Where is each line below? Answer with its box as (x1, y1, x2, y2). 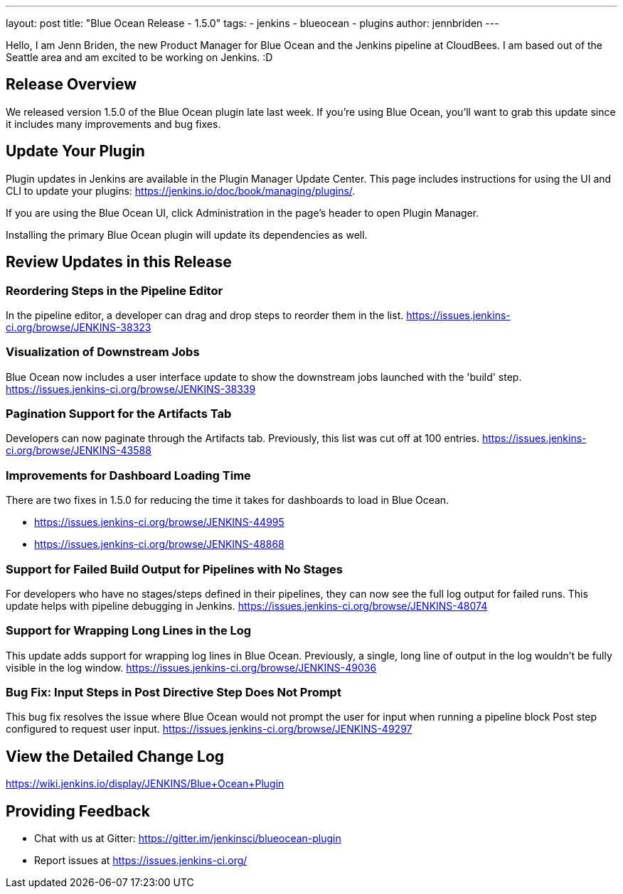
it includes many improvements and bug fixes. (6, 117, 221, 130)
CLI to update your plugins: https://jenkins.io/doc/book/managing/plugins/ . (6, 184, 356, 197)
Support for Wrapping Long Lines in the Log (6, 623, 252, 638)
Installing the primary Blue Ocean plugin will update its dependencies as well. (6, 228, 368, 241)
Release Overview (6, 75, 137, 94)
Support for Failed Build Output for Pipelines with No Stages (6, 561, 343, 576)
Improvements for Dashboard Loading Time (6, 468, 251, 483)
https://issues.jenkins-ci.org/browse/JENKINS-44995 (34, 516, 284, 529)
